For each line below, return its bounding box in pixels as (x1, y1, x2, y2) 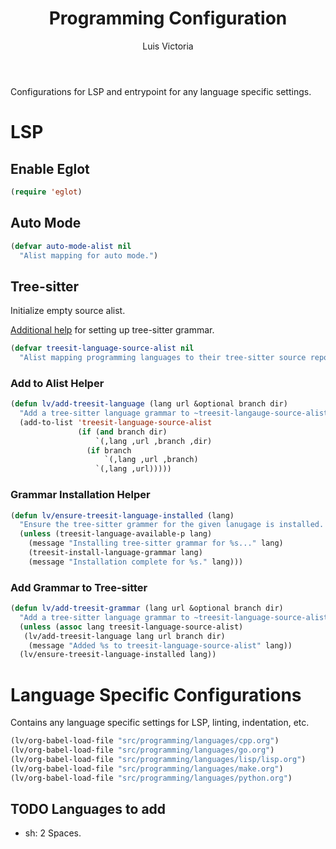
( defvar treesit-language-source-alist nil (10, 343, 195, 354)
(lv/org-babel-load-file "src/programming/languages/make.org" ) (10, 763, 284, 774)
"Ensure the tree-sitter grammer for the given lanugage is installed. (19, 520, 325, 530)
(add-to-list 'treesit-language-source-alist (19, 417, 213, 427)
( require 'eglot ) (10, 187, 83, 197)
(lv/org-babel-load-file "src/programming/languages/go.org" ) (10, 745, 275, 756)
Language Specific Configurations (10, 683, 302, 706)
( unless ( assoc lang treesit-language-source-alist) (19, 622, 244, 632)
